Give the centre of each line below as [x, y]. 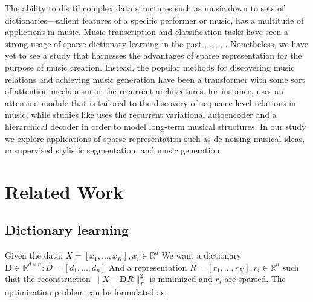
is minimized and [181, 279]
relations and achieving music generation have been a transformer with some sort [155, 79]
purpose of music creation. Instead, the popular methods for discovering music [150, 67]
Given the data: [34, 255]
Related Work [64, 191]
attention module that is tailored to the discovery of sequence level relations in [150, 102]
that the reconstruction [48, 279]
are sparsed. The [255, 279]
